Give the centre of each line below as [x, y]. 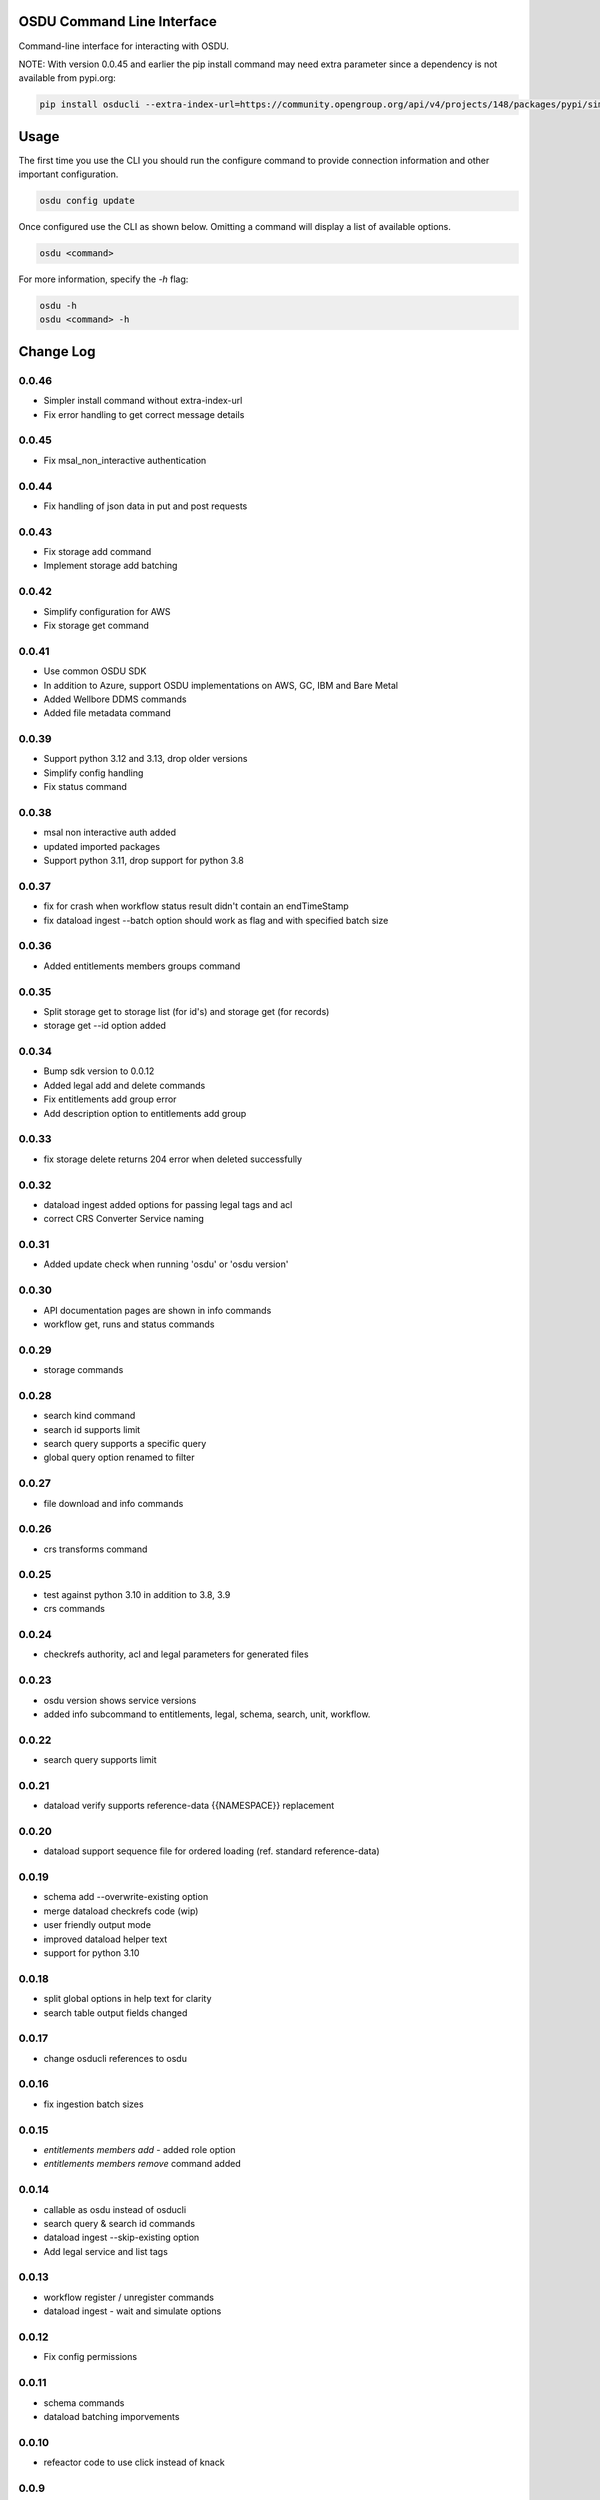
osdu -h [58, 306]
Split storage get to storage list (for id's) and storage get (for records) [186, 1011]
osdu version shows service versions [120, 1700]
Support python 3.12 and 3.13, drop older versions [145, 759]
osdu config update [87, 201]
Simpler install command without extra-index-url [143, 401]
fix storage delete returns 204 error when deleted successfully [173, 1159]
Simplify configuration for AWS [107, 611]
